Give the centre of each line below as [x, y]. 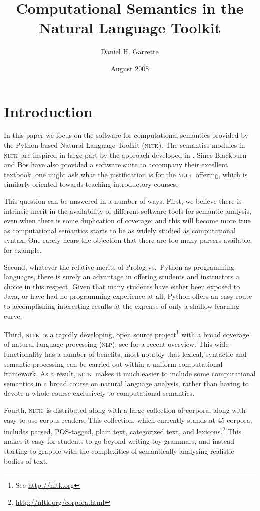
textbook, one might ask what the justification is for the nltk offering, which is [126, 174]
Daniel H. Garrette [130, 52]
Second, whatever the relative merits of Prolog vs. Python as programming [119, 267]
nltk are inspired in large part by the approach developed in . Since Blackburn [125, 155]
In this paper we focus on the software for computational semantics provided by [126, 135]
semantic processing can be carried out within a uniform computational [113, 364]
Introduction [48, 111]
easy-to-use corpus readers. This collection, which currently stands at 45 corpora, [128, 420]
